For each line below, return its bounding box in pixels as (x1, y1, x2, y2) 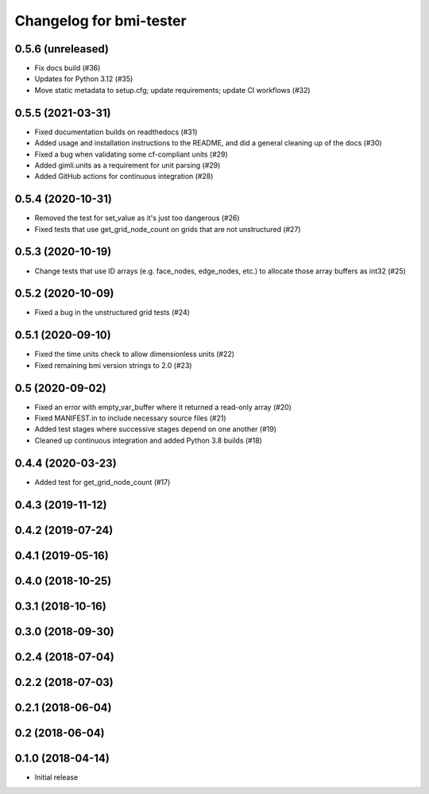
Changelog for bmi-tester (14, 12, 187, 29)
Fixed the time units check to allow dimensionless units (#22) (34, 350, 234, 359)
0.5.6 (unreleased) (14, 42, 110, 56)
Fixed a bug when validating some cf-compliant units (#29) (34, 149, 228, 159)
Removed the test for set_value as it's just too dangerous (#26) (34, 213, 240, 223)
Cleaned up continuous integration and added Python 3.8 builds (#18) (34, 436, 262, 445)
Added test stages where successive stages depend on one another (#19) (34, 424, 277, 434)
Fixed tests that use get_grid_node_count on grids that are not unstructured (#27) (34, 224, 301, 234)
